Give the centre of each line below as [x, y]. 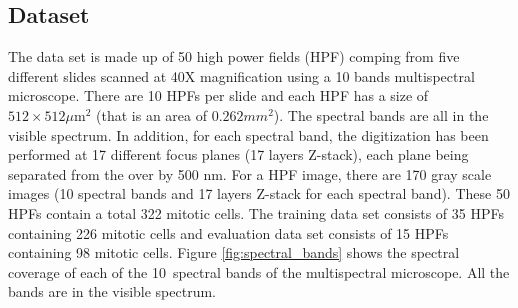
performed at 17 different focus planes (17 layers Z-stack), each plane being [238, 154]
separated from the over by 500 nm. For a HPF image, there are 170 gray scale [250, 173]
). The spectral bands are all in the [381, 114]
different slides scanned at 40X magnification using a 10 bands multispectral [241, 75]
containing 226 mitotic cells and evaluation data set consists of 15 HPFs [228, 232]
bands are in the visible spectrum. [112, 291]
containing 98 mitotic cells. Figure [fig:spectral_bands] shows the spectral [234, 252]
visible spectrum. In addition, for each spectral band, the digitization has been [248, 134]
